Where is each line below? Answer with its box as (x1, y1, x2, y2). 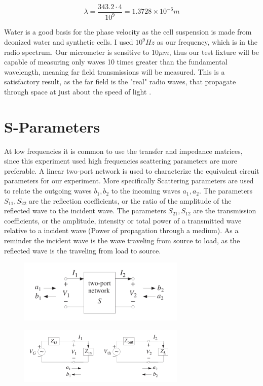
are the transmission (193, 205, 256, 216)
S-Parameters (4, 116, 100, 137)
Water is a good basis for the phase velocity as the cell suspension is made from (4, 26, 252, 37)
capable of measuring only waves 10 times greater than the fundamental (4, 56, 228, 67)
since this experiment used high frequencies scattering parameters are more (4, 155, 237, 166)
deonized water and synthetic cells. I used (4, 37, 133, 47)
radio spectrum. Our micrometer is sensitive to (4, 46, 149, 57)
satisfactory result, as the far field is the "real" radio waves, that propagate (4, 76, 236, 87)
